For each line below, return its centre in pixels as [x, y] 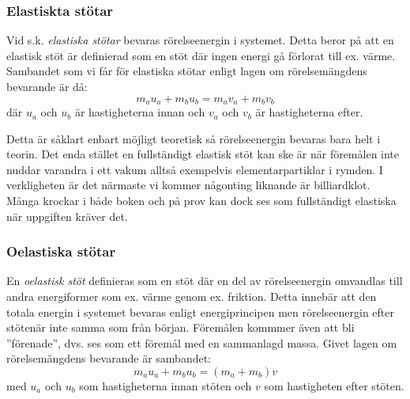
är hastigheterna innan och [140, 112]
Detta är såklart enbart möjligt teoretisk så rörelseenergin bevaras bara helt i [194, 138]
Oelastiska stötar [61, 251]
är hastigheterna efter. [309, 112]
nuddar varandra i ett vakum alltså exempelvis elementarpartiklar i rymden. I [195, 169]
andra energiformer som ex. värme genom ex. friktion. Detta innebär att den [192, 296]
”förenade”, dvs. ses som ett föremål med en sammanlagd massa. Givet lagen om [202, 342]
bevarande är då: [47, 86]
